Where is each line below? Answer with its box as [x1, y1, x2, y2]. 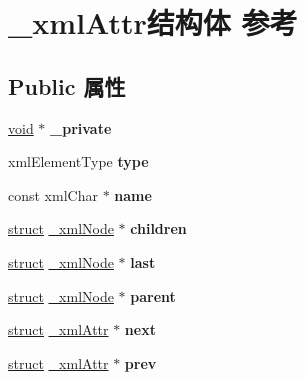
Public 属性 [8, 70, 126, 101]
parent [130, 285, 176, 306]
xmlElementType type [8, 151, 149, 172]
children [130, 218, 187, 239]
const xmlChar [8, 184, 98, 205]
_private [50, 117, 112, 138]
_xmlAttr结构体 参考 [8, 2, 298, 43]
